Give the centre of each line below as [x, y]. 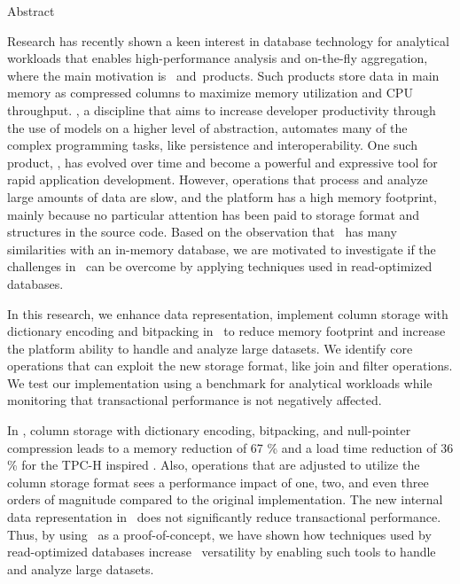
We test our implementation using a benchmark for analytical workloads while [220, 382]
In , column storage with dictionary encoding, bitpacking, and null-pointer [209, 430]
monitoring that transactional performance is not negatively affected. [195, 400]
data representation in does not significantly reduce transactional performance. [224, 517]
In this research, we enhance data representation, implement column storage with [228, 313]
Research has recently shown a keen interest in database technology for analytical [228, 40]
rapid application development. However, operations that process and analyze [218, 179]
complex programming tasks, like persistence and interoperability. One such [212, 145]
